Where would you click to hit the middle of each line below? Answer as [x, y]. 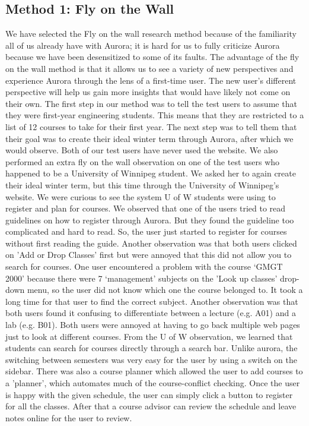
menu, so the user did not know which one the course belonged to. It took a [165, 290]
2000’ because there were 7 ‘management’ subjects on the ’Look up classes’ [141, 278]
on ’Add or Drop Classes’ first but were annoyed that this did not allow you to [149, 255]
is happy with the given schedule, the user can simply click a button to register [149, 394]
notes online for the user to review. [69, 417]
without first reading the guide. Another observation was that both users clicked [151, 243]
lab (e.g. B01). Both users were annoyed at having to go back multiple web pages [153, 325]
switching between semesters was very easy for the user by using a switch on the [151, 359]
